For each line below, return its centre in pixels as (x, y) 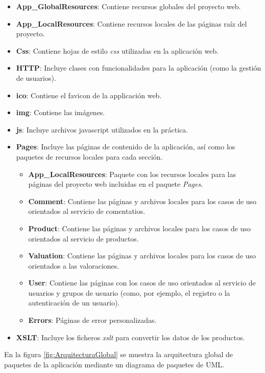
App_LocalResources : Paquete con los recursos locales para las (132, 174)
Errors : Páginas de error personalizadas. (92, 320)
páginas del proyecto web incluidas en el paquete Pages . (116, 184)
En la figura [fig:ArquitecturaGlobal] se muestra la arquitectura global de (118, 354)
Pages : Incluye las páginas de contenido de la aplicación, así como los (126, 147)
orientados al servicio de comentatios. (87, 211)
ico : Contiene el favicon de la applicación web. (89, 95)
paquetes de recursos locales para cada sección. (89, 156)
